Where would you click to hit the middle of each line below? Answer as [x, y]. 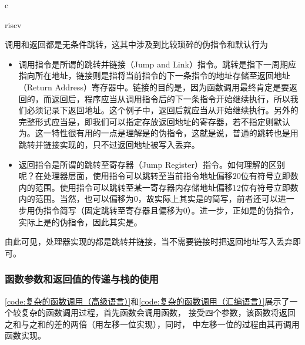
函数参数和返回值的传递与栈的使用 [82, 279]
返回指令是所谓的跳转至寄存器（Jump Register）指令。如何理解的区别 [152, 164]
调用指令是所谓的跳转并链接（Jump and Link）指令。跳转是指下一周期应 [157, 64]
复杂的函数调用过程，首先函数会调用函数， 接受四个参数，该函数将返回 [158, 312]
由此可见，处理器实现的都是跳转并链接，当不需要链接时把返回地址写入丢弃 [149, 241]
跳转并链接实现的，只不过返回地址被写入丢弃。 [109, 144]
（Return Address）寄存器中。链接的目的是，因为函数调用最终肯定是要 [154, 87]
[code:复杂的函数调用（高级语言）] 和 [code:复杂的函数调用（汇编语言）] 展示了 [147, 301]
